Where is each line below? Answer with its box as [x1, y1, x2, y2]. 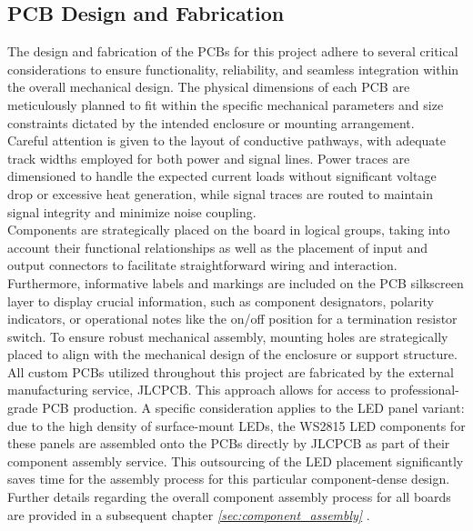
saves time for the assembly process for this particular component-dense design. [7, 469, 450, 488]
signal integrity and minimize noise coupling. [7, 202, 257, 221]
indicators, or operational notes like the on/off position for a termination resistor [7, 309, 458, 328]
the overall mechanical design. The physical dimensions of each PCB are [7, 77, 410, 96]
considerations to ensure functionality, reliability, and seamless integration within [7, 59, 459, 78]
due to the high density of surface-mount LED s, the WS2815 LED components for [7, 416, 466, 435]
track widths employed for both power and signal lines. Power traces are [7, 148, 410, 167]
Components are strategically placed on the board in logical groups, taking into [7, 220, 450, 239]
